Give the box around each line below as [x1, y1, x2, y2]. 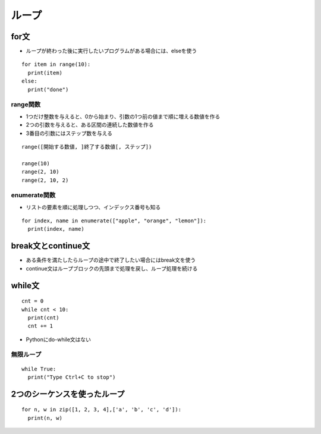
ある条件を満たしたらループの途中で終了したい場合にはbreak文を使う [26, 256, 196, 264]
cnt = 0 [21, 298, 44, 304]
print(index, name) [27, 226, 84, 232]
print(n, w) [27, 414, 62, 422]
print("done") [27, 86, 69, 93]
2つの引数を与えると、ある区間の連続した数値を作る [26, 121, 154, 128]
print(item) [27, 69, 62, 76]
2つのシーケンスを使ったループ [11, 389, 125, 399]
